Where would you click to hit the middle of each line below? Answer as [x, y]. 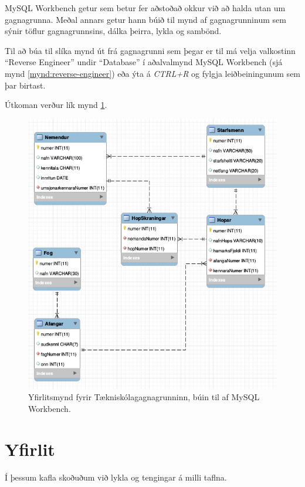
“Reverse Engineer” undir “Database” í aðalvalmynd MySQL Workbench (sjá [144, 62]
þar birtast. [25, 85]
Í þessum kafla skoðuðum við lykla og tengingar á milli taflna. [116, 477]
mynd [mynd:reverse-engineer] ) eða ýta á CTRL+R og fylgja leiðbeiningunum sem [153, 73]
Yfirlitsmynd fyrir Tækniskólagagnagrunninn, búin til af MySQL [144, 397]
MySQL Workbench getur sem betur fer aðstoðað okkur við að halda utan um [145, 8]
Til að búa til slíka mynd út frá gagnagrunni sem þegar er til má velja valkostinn [150, 50]
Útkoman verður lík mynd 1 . [56, 105]
